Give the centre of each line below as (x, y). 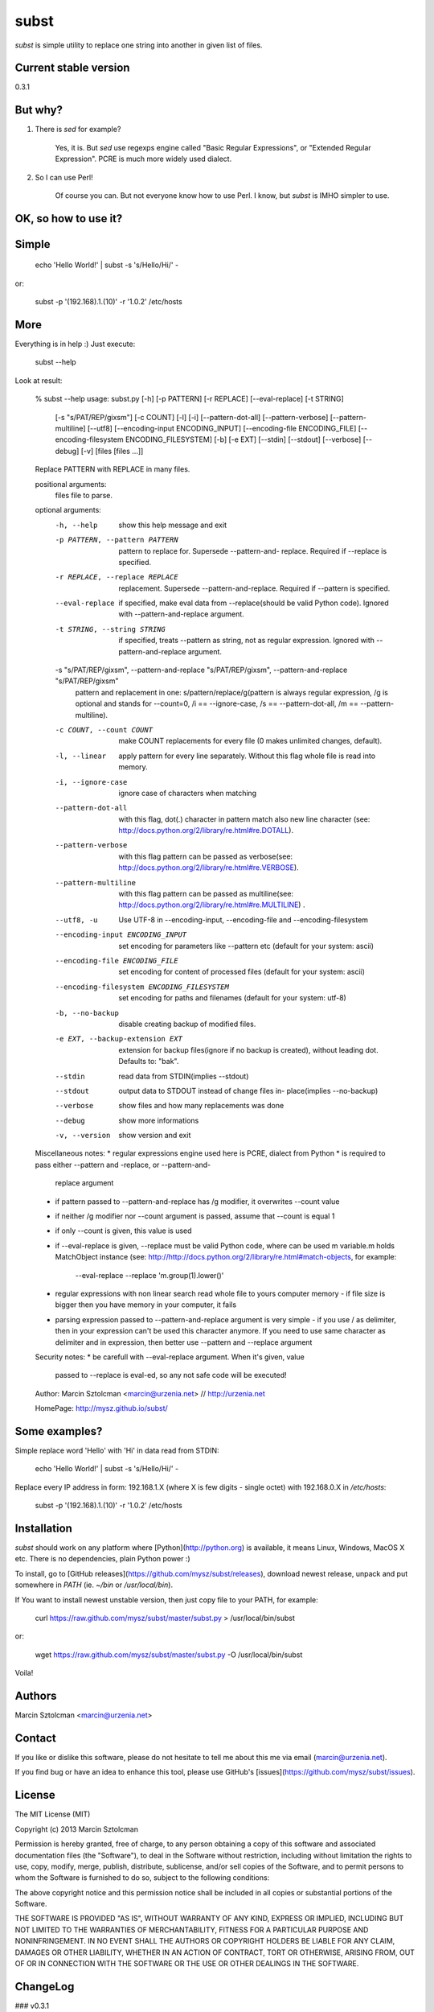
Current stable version (72, 68)
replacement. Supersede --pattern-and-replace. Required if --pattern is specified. (254, 588)
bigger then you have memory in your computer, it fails (146, 1305)
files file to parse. (84, 495)
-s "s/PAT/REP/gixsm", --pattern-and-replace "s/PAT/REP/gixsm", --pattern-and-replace (201, 670)
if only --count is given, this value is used (123, 1231)
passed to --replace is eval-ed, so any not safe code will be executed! (171, 1375)
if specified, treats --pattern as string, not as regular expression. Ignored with (247, 641)
